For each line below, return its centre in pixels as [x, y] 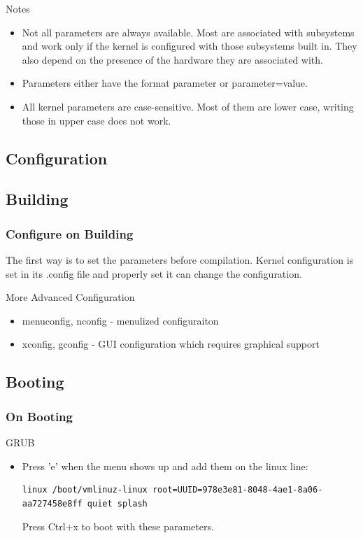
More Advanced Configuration [70, 297]
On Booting [39, 416]
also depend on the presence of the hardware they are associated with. [172, 59]
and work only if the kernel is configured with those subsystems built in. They [190, 46]
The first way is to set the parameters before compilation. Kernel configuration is [180, 259]
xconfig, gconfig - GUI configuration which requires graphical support [171, 344]
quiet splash [117, 503]
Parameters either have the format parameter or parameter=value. [165, 83]
